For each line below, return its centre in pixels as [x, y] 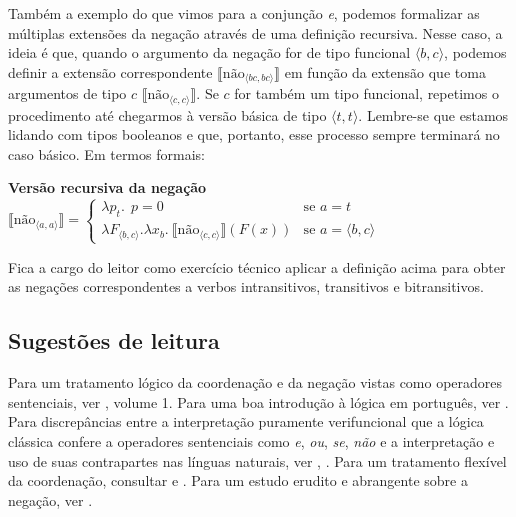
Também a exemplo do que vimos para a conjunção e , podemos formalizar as [244, 13]
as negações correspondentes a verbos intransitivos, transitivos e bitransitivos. [246, 286]
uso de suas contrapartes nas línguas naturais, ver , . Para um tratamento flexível [257, 460]
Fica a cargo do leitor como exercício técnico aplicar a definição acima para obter [257, 266]
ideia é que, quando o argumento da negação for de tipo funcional [209, 52]
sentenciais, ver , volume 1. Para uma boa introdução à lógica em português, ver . [258, 401]
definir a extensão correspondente [110, 71]
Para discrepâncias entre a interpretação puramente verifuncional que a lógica [246, 421]
